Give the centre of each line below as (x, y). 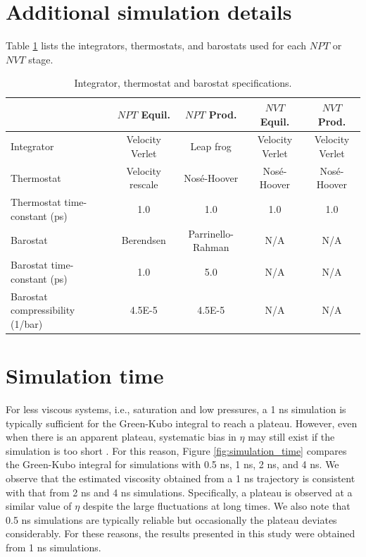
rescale (144, 184)
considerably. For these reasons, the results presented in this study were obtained (181, 533)
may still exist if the (291, 437)
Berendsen (144, 240)
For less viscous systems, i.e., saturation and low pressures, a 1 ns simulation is (176, 409)
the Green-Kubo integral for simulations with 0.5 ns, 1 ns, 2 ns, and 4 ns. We (172, 464)
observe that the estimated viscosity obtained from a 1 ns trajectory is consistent (181, 478)
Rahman (211, 247)
